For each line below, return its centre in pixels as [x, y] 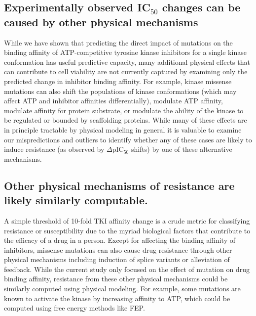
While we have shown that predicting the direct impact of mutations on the [118, 42]
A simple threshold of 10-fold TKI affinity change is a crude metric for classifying [127, 220]
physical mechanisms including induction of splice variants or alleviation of [117, 259]
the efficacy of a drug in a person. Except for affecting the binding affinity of [120, 240]
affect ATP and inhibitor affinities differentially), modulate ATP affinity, [113, 101]
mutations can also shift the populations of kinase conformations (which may [120, 91]
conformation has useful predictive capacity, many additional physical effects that [127, 62]
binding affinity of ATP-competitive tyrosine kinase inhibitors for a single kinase [125, 52]
